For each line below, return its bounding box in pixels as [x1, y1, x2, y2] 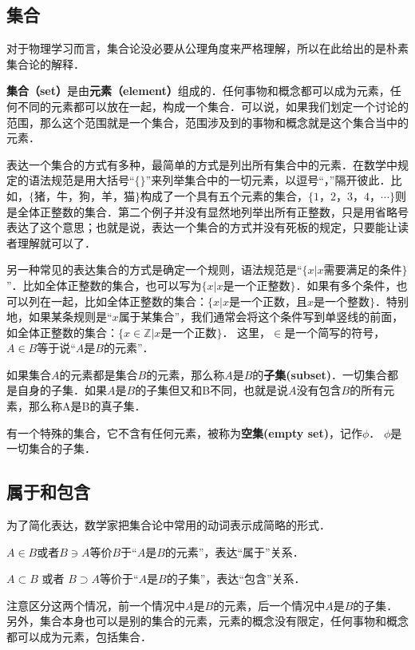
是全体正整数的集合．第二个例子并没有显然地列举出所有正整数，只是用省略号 [6, 203, 409, 220]
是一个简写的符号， [284, 323, 385, 340]
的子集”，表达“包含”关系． [166, 570, 306, 587]
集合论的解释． [6, 55, 85, 72]
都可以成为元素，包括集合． [6, 628, 152, 645]
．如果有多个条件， [295, 276, 397, 293]
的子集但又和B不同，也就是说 [135, 382, 289, 398]
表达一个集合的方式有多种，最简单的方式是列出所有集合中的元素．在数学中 [6, 156, 397, 172]
